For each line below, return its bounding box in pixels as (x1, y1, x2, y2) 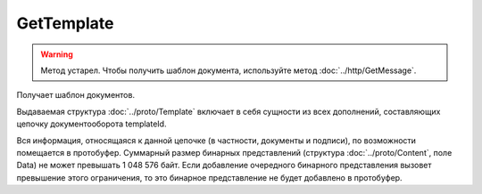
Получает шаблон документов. (16, 90, 136, 101)
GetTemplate (16, 13, 114, 33)
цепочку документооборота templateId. (16, 118, 167, 129)
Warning (40, 49, 73, 60)
